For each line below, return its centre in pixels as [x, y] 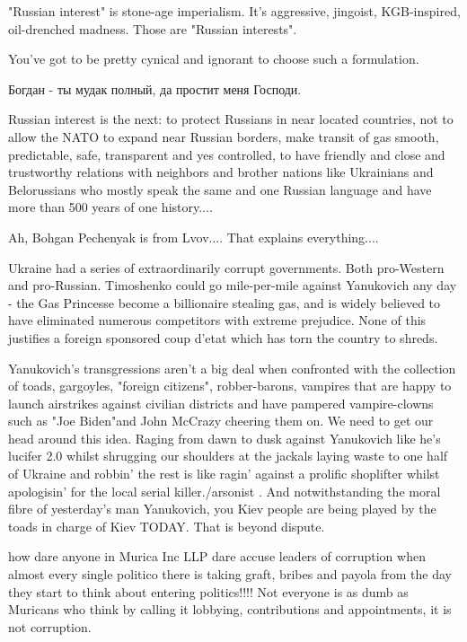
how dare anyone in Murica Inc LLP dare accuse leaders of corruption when [217, 556]
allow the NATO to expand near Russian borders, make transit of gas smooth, [224, 136]
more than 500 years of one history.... [110, 207]
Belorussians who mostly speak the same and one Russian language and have [220, 189]
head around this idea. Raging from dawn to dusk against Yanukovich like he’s [225, 438]
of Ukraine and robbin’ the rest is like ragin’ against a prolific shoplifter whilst [224, 474]
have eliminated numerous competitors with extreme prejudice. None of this [217, 320]
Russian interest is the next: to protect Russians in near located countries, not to [231, 119]
